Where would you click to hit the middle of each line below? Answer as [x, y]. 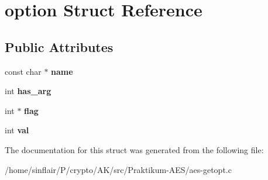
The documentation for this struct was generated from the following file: [134, 149]
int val [17, 130]
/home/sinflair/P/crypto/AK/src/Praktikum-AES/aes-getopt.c [118, 169]
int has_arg [28, 91]
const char [23, 71]
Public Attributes [59, 46]
